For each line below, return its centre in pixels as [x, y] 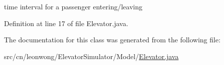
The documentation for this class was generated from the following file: [112, 40]
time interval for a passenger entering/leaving [73, 6]
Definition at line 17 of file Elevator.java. [66, 23]
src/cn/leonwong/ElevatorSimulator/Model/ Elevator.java [91, 56]
